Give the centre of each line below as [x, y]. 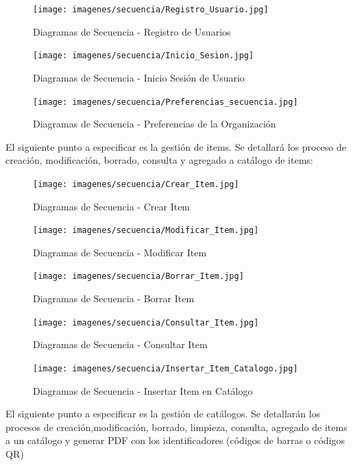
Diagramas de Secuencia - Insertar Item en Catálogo [143, 390]
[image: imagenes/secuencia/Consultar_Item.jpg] [146, 322]
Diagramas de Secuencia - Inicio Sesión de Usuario [139, 77]
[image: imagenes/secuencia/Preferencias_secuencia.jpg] [166, 102]
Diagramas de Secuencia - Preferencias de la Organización [155, 124]
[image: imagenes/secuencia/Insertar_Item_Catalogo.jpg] [166, 368]
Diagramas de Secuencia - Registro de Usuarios [132, 31]
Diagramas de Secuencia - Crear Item [112, 206]
